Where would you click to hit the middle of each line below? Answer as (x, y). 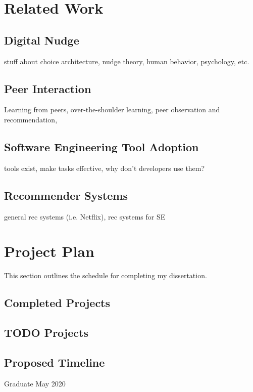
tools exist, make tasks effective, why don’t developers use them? (105, 168)
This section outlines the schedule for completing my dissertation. (106, 275)
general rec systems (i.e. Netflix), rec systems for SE (85, 216)
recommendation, (31, 119)
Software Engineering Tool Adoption (102, 146)
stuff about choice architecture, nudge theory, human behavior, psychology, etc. (127, 61)
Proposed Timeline (55, 362)
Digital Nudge (42, 40)
